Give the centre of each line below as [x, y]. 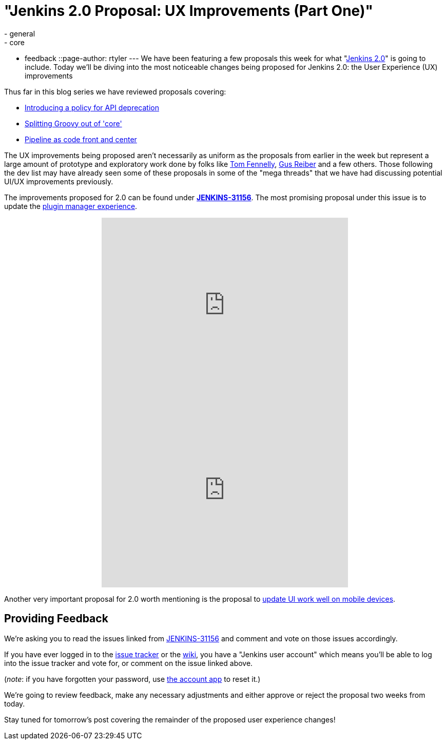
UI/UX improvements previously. [59, 181]
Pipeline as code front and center [81, 139]
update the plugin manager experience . [71, 206]
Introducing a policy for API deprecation [92, 107]
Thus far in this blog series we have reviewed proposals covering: [115, 91]
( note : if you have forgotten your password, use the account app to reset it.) [132, 679]
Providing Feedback [56, 619]
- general [20, 33]
